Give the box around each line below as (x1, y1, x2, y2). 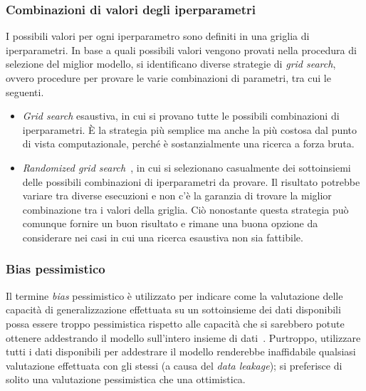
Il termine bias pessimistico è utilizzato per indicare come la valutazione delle (6, 288, 343, 303)
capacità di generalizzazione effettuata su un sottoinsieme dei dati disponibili (6, 302, 341, 317)
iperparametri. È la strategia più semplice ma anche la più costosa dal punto (22, 122, 357, 137)
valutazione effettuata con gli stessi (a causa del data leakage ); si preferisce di (6, 358, 343, 372)
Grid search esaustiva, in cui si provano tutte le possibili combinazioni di (22, 108, 340, 123)
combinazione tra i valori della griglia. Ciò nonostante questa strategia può (22, 202, 349, 217)
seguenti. (6, 84, 44, 99)
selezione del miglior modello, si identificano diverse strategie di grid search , (6, 56, 336, 71)
